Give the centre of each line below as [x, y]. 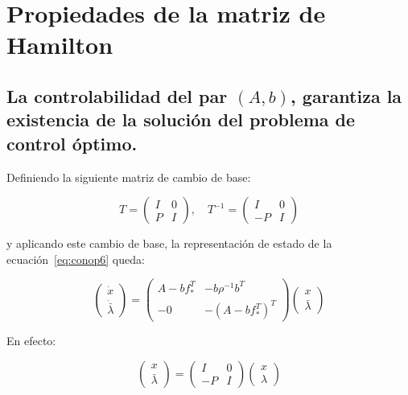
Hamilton [60, 45]
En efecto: [31, 341]
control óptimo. [72, 143]
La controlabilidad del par [117, 95]
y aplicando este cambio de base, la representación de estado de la [169, 243]
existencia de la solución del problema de [181, 119]
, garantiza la [346, 95]
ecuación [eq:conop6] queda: [76, 259]
